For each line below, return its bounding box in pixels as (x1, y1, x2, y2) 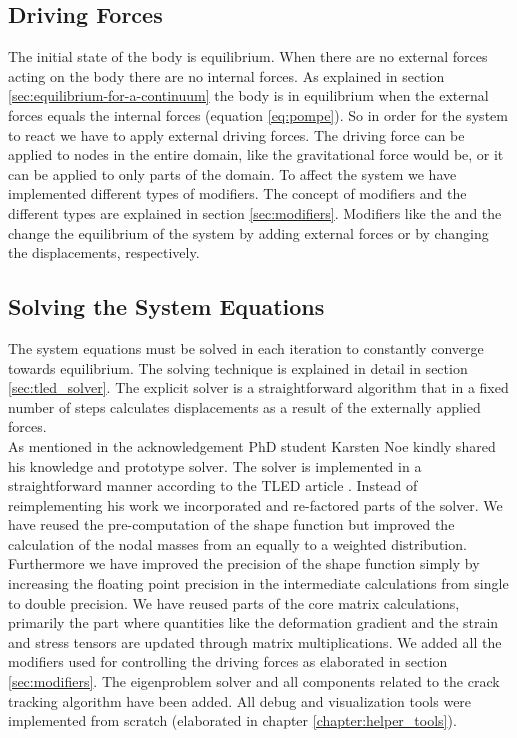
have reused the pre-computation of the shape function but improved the (8, 514, 455, 535)
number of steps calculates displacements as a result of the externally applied (8, 396, 481, 417)
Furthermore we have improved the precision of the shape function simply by (8, 553, 480, 574)
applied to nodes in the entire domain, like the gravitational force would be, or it (8, 144, 504, 165)
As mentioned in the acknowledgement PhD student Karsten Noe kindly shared (8, 435, 496, 456)
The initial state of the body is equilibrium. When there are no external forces (8, 46, 488, 67)
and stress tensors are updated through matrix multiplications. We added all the (8, 631, 502, 652)
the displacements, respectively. (8, 242, 200, 263)
